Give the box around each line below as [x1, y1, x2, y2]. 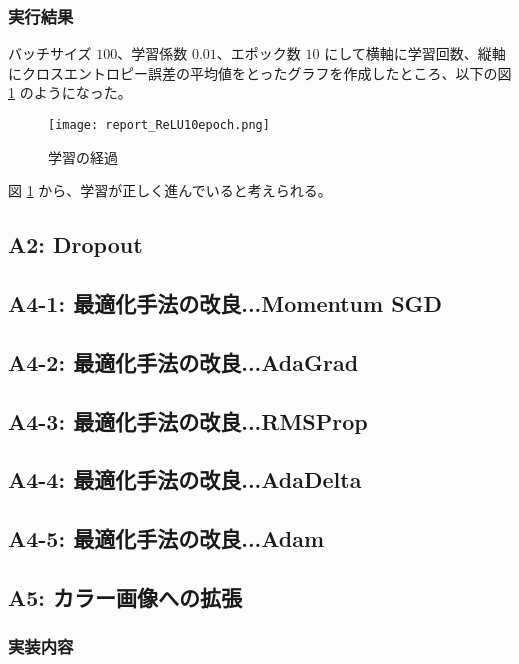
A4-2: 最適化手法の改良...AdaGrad [8, 346, 359, 377]
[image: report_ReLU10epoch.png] [48, 118, 270, 132]
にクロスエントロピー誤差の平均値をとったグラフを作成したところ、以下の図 [8, 62, 512, 83]
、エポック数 [216, 43, 301, 64]
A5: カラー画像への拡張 [8, 581, 243, 612]
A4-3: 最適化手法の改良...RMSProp [8, 405, 368, 436]
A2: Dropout [8, 229, 143, 260]
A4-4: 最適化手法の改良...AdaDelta [8, 464, 362, 495]
